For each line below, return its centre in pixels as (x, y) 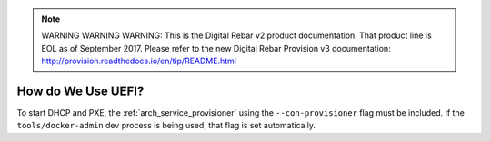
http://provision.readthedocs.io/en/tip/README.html (139, 61)
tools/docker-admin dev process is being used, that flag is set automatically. (166, 126)
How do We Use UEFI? (80, 91)
